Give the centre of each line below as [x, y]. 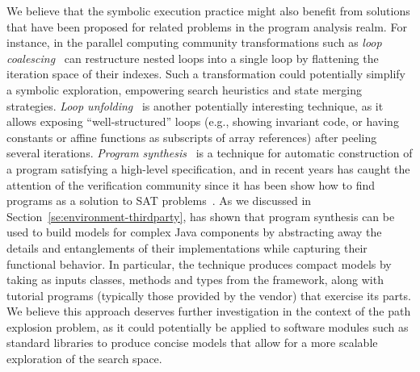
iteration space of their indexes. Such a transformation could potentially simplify [206, 74]
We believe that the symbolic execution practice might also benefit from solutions [208, 10]
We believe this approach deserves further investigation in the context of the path [209, 311]
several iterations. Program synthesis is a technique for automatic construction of [210, 153]
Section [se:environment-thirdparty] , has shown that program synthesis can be [201, 216]
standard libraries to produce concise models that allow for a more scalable [192, 343]
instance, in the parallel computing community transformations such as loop [194, 42]
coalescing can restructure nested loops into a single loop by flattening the [193, 58]
